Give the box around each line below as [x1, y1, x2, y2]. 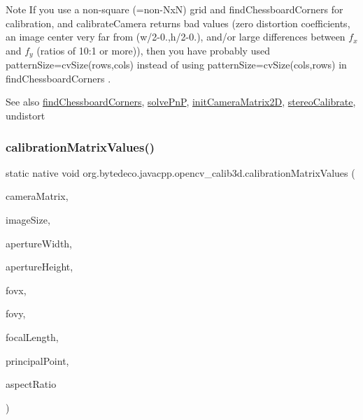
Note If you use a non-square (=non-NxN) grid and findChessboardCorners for [6, 2, 343, 16]
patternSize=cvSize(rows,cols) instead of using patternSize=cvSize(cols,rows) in [6, 57, 347, 72]
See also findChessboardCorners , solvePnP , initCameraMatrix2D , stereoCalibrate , [6, 94, 356, 109]
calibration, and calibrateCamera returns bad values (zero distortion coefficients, [6, 15, 350, 30]
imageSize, [6, 212, 50, 227]
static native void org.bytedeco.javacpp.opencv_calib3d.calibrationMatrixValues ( [6, 165, 355, 180]
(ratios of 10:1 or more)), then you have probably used [36, 43, 270, 57]
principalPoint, [6, 353, 69, 368]
